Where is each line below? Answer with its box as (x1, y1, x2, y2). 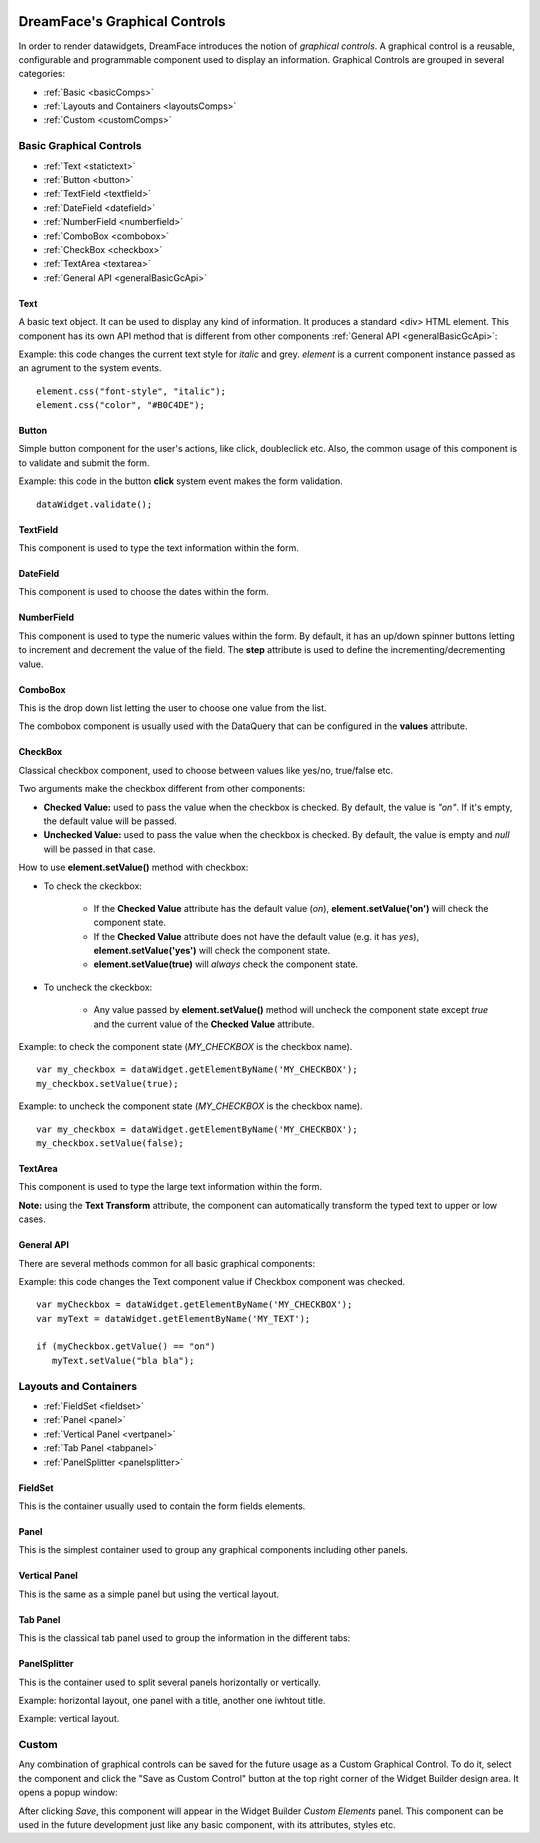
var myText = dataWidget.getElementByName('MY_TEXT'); (36, 1313, 311, 1324)
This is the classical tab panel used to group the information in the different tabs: (18, 1632, 351, 1644)
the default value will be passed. (43, 815, 177, 827)
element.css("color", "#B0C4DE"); (36, 400, 205, 411)
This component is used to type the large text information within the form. (18, 1181, 322, 1193)
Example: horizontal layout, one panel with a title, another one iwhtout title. (18, 1694, 326, 1706)
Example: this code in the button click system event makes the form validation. (18, 475, 344, 487)
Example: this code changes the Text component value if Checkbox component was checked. (18, 1275, 406, 1287)
